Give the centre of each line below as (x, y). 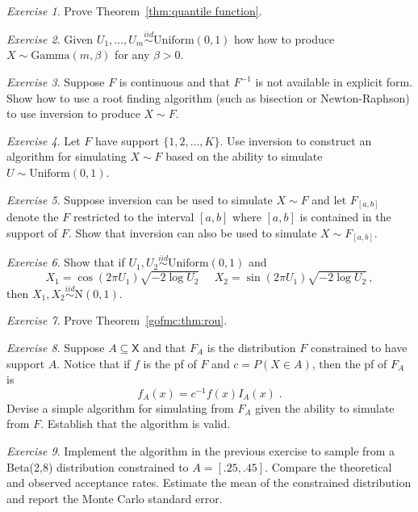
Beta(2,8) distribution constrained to (98, 466)
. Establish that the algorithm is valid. (136, 424)
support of (32, 232)
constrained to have (359, 347)
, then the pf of (349, 363)
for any (132, 55)
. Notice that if (94, 363)
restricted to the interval (134, 217)
